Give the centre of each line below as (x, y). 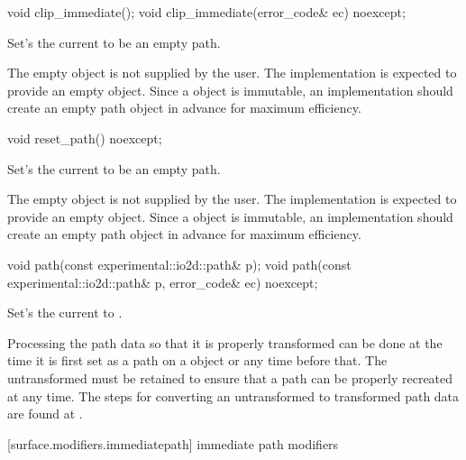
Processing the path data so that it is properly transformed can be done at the (225, 342)
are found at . (45, 414)
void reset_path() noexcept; (85, 138)
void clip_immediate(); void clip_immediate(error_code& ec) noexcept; (206, 12)
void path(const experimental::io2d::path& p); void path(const (179, 264)
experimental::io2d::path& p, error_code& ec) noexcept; (163, 282)
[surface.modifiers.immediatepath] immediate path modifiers (173, 443)
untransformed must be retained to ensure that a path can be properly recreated (230, 377)
